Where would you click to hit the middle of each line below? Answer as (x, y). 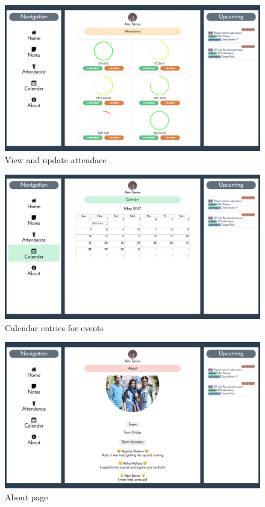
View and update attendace (56, 160)
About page (26, 496)
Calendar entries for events (54, 327)
